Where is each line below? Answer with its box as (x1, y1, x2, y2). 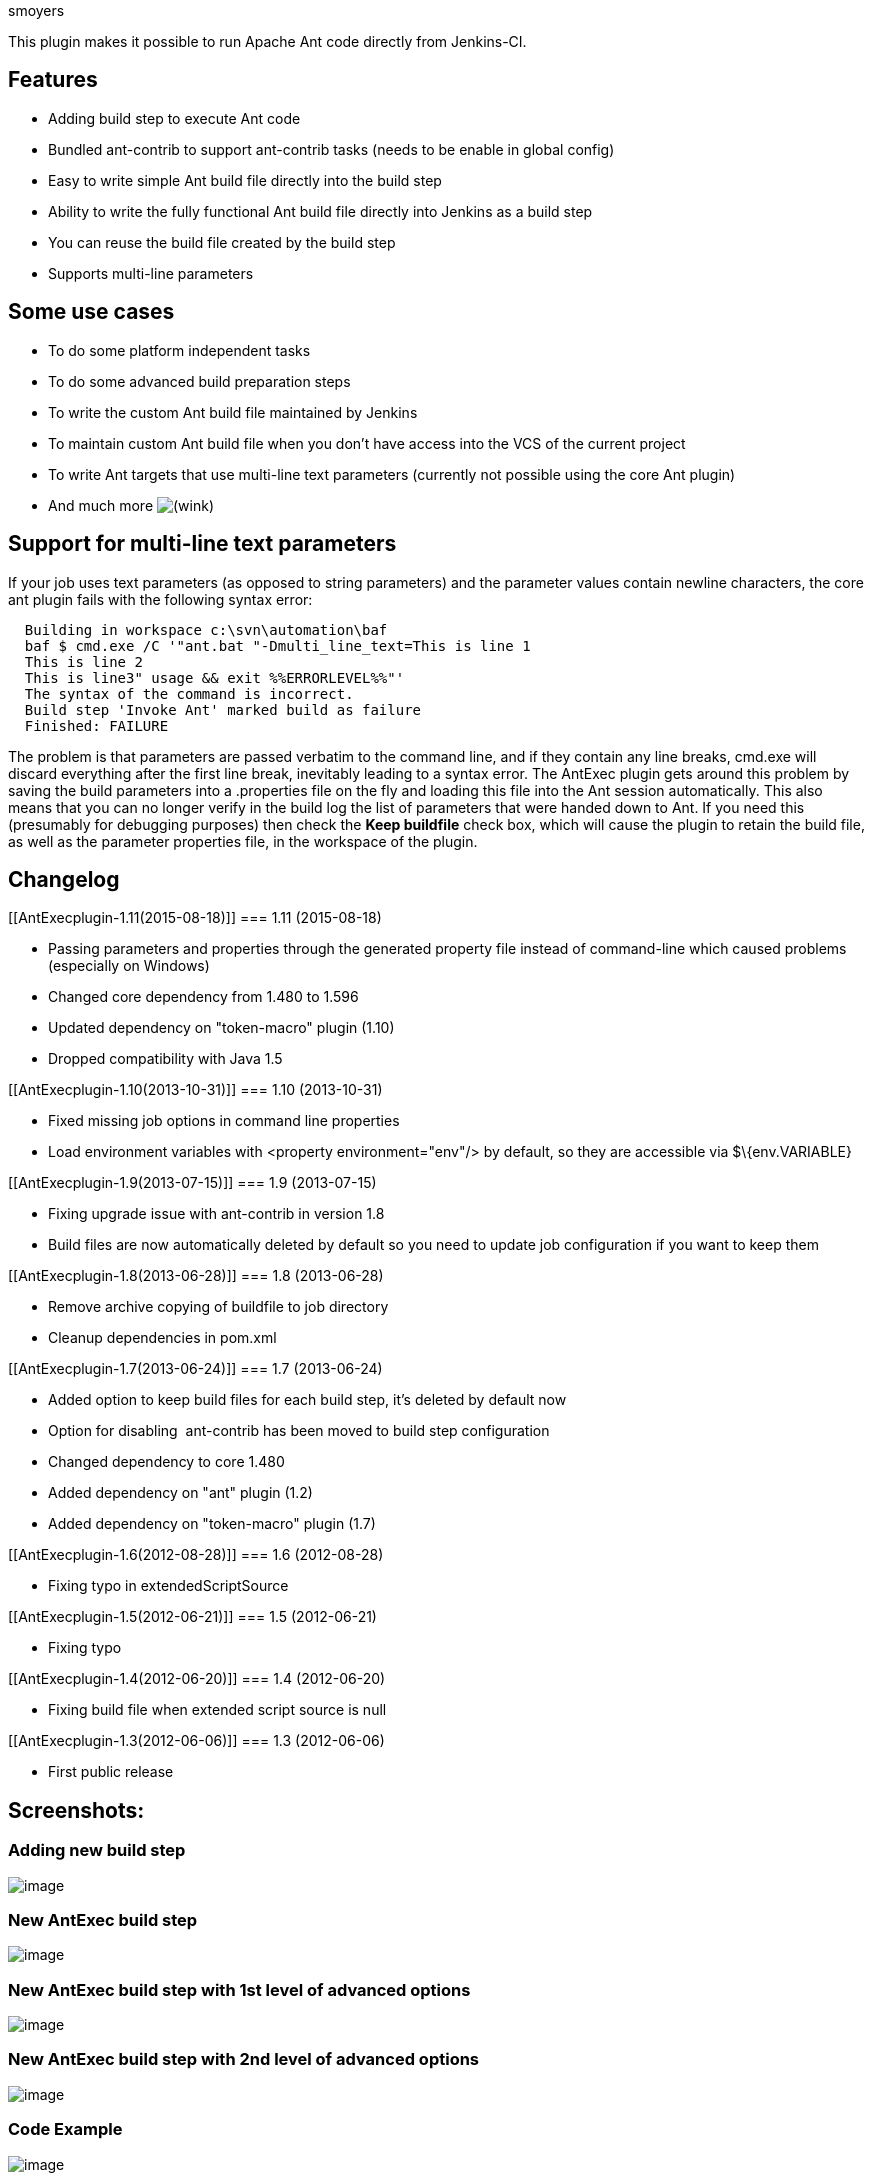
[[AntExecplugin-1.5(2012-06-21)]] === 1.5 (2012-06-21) (8, 1608, 377, 1626)
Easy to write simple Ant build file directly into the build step (48, 171, 442, 189)
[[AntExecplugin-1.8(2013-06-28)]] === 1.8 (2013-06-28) (8, 1267, 384, 1285)
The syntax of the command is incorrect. (24, 685, 354, 702)
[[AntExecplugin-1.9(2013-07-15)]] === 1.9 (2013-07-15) (8, 1174, 377, 1192)
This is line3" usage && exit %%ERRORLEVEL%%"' (24, 669, 405, 686)
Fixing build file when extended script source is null (48, 1701, 387, 1719)
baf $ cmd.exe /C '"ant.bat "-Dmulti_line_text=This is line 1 (24, 637, 531, 654)
